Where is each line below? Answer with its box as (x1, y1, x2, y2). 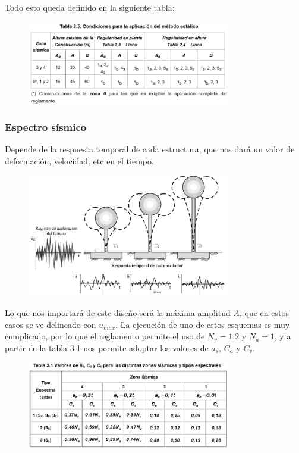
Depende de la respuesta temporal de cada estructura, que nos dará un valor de (5, 143, 295, 155)
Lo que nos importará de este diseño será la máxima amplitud (5, 307, 231, 318)
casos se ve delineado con (5, 318, 96, 330)
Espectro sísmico (5, 119, 87, 134)
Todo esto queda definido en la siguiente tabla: (5, 1, 175, 13)
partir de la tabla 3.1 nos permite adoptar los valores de (5, 341, 209, 354)
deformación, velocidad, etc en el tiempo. (5, 154, 154, 167)
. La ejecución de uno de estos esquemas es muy (115, 318, 290, 330)
